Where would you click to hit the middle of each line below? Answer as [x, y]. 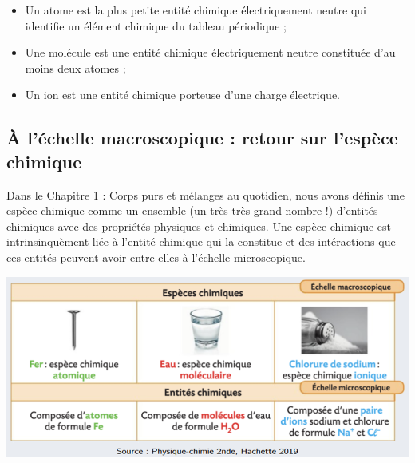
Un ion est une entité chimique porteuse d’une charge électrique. [182, 95]
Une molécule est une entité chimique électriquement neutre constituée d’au [210, 52]
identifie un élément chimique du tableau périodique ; [156, 25]
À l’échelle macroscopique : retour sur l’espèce [202, 138]
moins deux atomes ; [75, 67]
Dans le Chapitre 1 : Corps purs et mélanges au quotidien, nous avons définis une [206, 194]
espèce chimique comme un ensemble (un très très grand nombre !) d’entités [192, 210]
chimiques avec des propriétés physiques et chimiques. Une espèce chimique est [199, 226]
